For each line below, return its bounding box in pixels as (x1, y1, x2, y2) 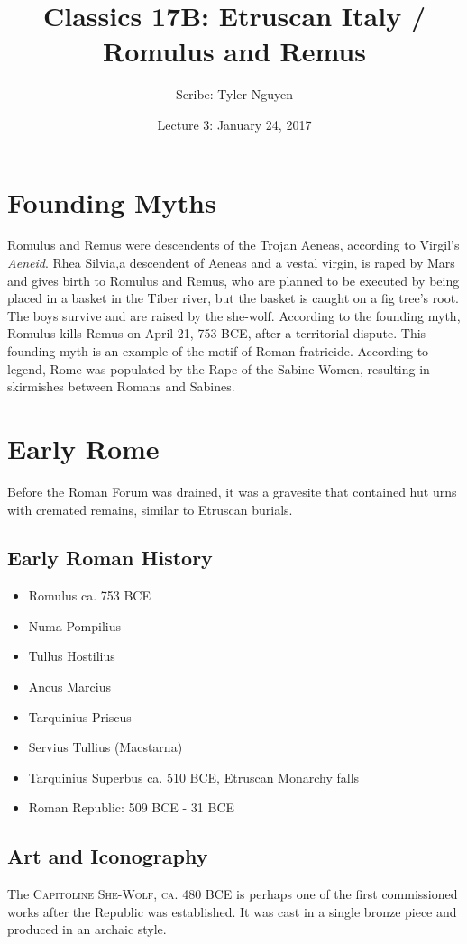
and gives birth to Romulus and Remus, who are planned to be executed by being (7, 270, 460, 289)
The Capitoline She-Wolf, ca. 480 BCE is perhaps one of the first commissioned (7, 884, 458, 903)
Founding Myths (7, 183, 216, 220)
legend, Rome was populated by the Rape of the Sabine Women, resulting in (7, 359, 430, 378)
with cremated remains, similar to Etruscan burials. (7, 499, 293, 518)
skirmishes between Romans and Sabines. (7, 377, 235, 396)
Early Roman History (7, 544, 213, 572)
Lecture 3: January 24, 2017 (157, 115, 312, 133)
